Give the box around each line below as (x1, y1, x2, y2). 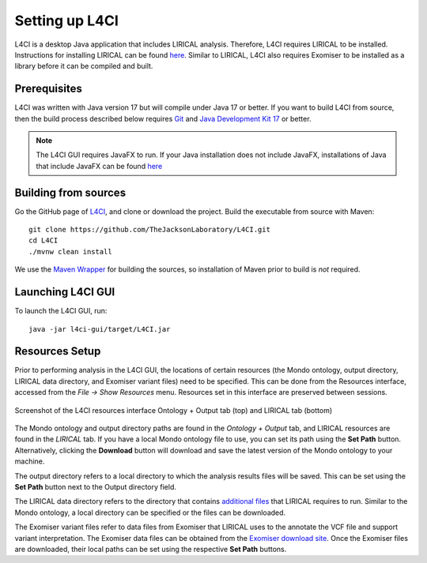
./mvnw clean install (28, 247, 112, 256)
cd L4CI (28, 236, 59, 245)
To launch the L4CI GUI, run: (14, 306, 108, 316)
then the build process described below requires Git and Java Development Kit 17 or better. (14, 114, 312, 123)
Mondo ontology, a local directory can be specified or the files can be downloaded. (14, 508, 286, 517)
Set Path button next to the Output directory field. (14, 482, 177, 491)
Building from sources (14, 186, 127, 199)
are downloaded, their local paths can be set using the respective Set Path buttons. (14, 544, 287, 554)
